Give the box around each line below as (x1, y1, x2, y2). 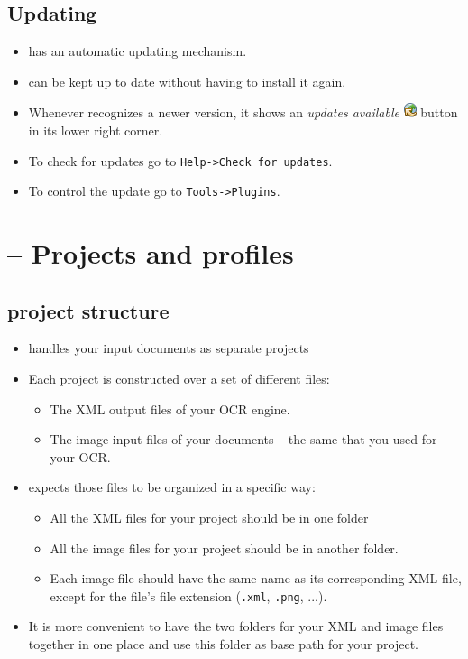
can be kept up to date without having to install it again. (28, 71, 346, 90)
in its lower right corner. (28, 120, 163, 139)
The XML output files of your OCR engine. (50, 399, 290, 418)
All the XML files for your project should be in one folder (50, 508, 369, 527)
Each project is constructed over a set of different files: (28, 369, 330, 388)
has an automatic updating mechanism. (28, 42, 247, 60)
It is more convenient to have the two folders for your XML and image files (28, 617, 444, 636)
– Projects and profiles (7, 235, 294, 272)
